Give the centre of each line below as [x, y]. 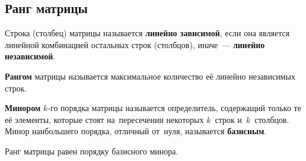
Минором [23, 108]
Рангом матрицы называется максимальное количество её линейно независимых [150, 76]
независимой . [30, 56]
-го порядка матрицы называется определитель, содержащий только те [174, 108]
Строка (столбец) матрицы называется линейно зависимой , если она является [147, 33]
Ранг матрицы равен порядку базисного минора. [92, 151]
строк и [228, 119]
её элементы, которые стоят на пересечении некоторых [104, 119]
